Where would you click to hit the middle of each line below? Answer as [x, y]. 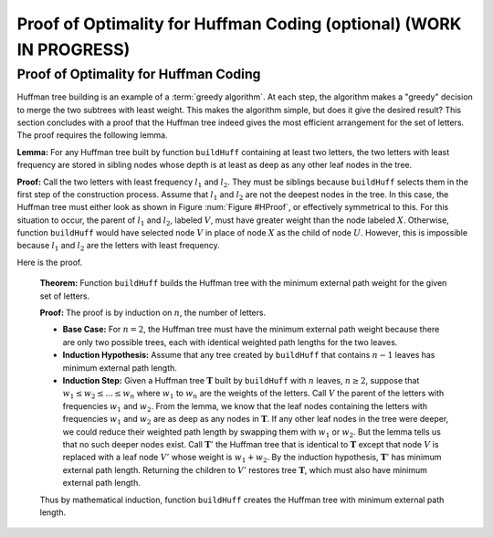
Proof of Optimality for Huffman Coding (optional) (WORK [239, 24]
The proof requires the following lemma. [92, 135]
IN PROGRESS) [73, 49]
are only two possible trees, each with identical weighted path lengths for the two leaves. [230, 342]
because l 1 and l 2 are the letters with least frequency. [118, 247]
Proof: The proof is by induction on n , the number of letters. [153, 313]
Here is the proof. [50, 262]
